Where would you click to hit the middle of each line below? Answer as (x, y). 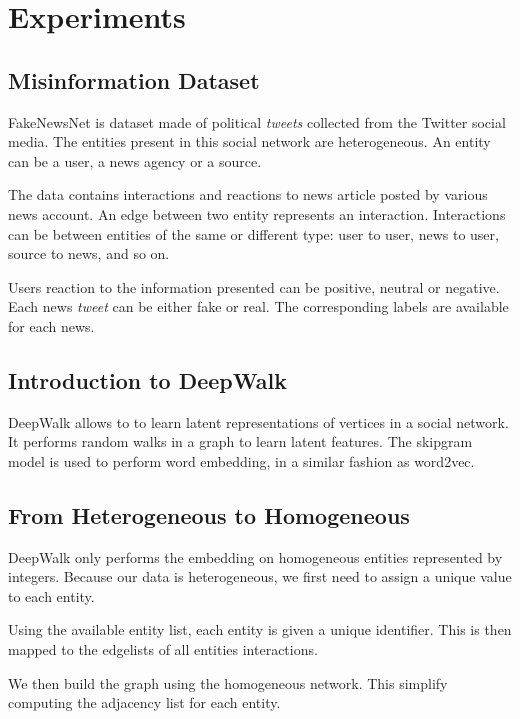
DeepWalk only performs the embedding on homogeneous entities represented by (255, 556)
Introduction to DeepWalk (147, 379)
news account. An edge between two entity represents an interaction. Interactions (257, 213)
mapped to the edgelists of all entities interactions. (163, 649)
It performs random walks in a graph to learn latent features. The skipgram (240, 441)
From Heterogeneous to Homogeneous (209, 514)
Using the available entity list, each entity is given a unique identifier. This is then (260, 629)
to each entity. (51, 595)
